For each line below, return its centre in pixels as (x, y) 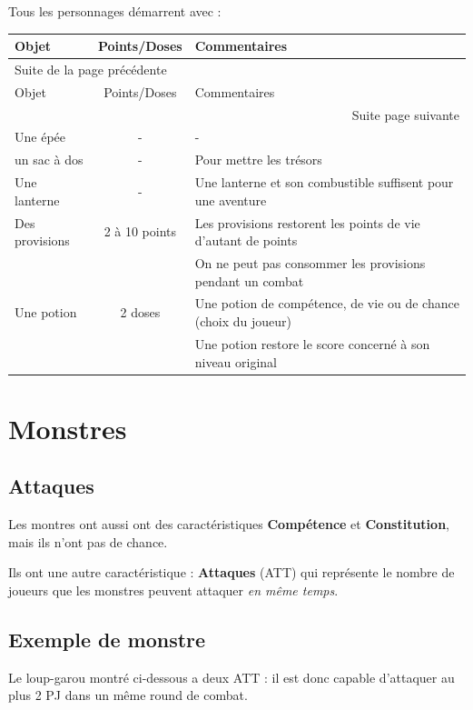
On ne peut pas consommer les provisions (310, 263)
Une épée (40, 137)
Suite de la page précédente (91, 69)
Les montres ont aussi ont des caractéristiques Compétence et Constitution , (229, 524)
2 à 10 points (140, 231)
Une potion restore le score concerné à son (312, 343)
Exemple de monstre (107, 639)
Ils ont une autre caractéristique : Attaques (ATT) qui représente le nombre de (232, 572)
